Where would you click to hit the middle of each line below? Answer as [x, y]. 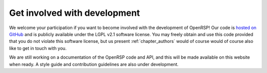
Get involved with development [75, 13]
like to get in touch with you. [38, 48]
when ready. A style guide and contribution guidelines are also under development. [94, 64]
